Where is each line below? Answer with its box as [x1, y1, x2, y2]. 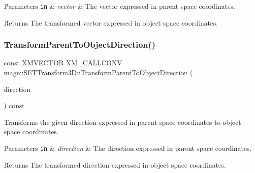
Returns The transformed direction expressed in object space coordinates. [4, 159, 226, 170]
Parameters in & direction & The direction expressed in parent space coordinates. [4, 143, 252, 153]
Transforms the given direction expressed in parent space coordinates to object [4, 116, 241, 127]
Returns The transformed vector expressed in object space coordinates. [4, 17, 218, 28]
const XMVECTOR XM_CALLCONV [4, 58, 123, 68]
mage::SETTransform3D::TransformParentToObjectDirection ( [4, 67, 193, 78]
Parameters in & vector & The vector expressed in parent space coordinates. [4, 1, 235, 11]
